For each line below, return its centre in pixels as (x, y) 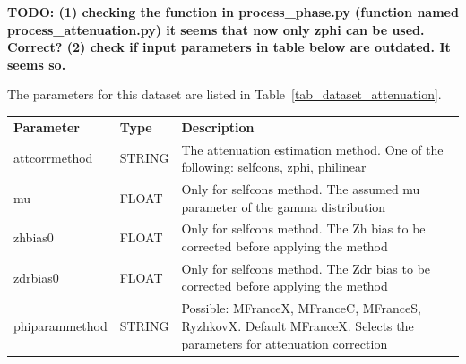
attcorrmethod (53, 158)
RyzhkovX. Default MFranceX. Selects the (298, 325)
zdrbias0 (36, 277)
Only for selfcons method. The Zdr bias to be (306, 268)
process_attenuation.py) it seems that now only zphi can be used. (216, 29)
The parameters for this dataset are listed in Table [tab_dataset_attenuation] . (224, 94)
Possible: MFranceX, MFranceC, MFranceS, (301, 308)
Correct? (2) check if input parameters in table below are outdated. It (229, 47)
